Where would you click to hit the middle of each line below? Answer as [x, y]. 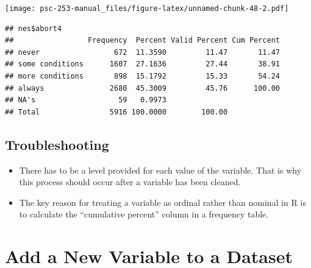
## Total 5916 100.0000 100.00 [116, 112]
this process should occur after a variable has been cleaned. [130, 182]
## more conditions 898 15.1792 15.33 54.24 [143, 76]
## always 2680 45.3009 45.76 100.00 [143, 88]
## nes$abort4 [34, 28]
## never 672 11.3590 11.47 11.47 [143, 52]
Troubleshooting [57, 144]
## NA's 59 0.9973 [86, 100]
